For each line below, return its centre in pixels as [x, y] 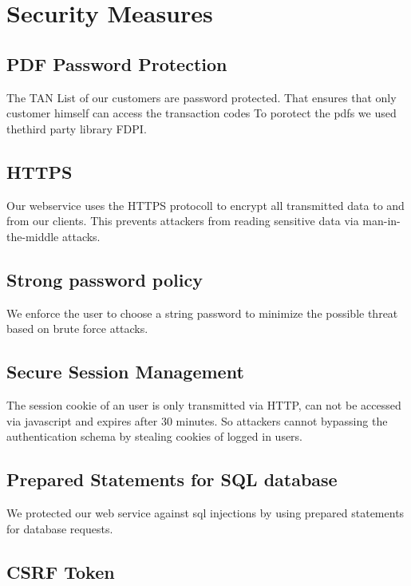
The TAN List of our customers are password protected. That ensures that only [202, 97]
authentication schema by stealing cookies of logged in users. [155, 436]
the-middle [33, 236]
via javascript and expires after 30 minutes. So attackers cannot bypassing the [197, 420]
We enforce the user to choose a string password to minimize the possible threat [202, 313]
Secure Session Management [125, 372]
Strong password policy [105, 279]
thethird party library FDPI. [77, 128]
